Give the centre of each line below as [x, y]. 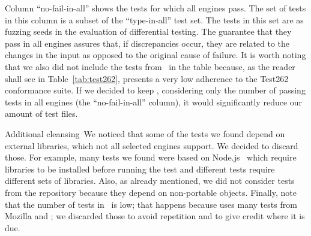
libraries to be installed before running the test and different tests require [140, 169]
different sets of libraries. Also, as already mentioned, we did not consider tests [150, 181]
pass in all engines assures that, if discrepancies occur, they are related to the [147, 43]
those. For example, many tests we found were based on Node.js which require [151, 157]
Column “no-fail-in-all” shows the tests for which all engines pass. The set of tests [155, 8]
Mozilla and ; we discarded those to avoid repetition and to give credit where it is [155, 216]
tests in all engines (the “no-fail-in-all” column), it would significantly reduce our [154, 102]
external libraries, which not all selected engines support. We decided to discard [152, 145]
